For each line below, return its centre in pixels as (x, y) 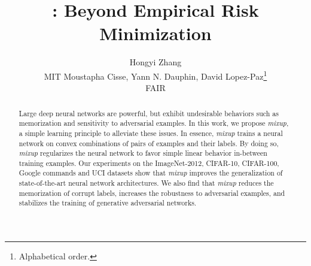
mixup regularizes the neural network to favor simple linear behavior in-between (143, 153)
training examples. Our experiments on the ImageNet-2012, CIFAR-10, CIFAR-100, (149, 163)
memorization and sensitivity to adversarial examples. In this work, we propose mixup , (154, 123)
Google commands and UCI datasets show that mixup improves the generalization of (151, 173)
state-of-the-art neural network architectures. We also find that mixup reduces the (146, 183)
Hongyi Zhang (155, 62)
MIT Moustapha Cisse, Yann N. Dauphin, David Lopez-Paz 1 (155, 75)
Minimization (155, 33)
